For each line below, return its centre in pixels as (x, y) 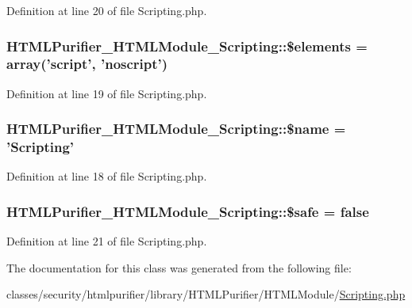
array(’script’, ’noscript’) (87, 64)
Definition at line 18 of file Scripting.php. (107, 176)
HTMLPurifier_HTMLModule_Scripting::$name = (176, 129)
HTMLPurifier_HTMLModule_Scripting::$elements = (187, 46)
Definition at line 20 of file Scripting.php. (107, 10)
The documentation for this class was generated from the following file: (179, 267)
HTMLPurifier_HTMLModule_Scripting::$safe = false (188, 211)
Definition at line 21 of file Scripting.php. (107, 241)
